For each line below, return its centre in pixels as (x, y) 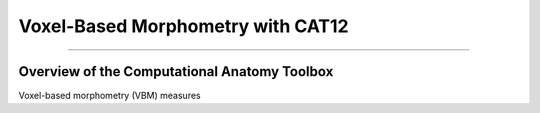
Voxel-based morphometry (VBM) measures (109, 96)
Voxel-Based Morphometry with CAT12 (183, 26)
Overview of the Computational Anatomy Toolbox (176, 71)
